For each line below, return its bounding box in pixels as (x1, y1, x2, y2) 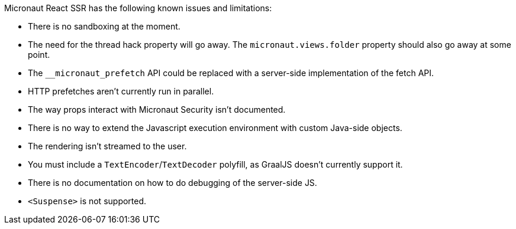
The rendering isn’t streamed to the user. (28, 141, 187, 151)
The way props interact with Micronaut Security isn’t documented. (28, 104, 286, 114)
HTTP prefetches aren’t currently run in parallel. (28, 86, 214, 96)
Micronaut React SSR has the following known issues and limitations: (4, 3, 272, 13)
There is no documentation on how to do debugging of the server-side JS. (28, 178, 317, 188)
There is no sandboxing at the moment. (28, 21, 180, 31)
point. (28, 50, 50, 60)
